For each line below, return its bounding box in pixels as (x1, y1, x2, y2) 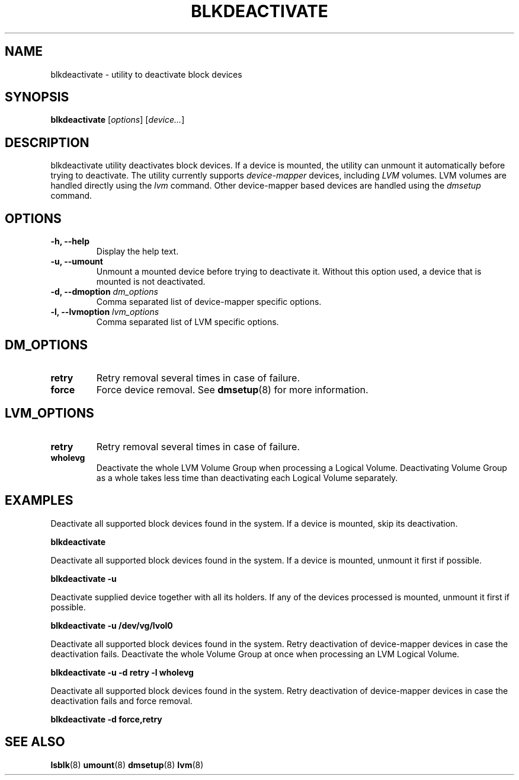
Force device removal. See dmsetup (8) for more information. (96, 383, 369, 396)
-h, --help (50, 236, 89, 247)
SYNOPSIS (5, 90, 69, 105)
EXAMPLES (5, 493, 73, 508)
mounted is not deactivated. (96, 276, 206, 287)
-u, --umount (50, 256, 103, 267)
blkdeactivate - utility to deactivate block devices (50, 69, 242, 79)
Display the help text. (96, 246, 179, 257)
